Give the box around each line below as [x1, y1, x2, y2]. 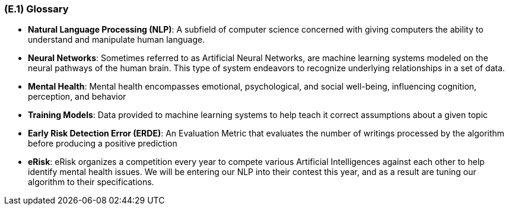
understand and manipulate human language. [28, 34, 205, 45]
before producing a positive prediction [28, 138, 177, 149]
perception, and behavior [28, 91, 126, 102]
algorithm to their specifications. [28, 177, 154, 187]
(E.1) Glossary [4, 3, 69, 15]
